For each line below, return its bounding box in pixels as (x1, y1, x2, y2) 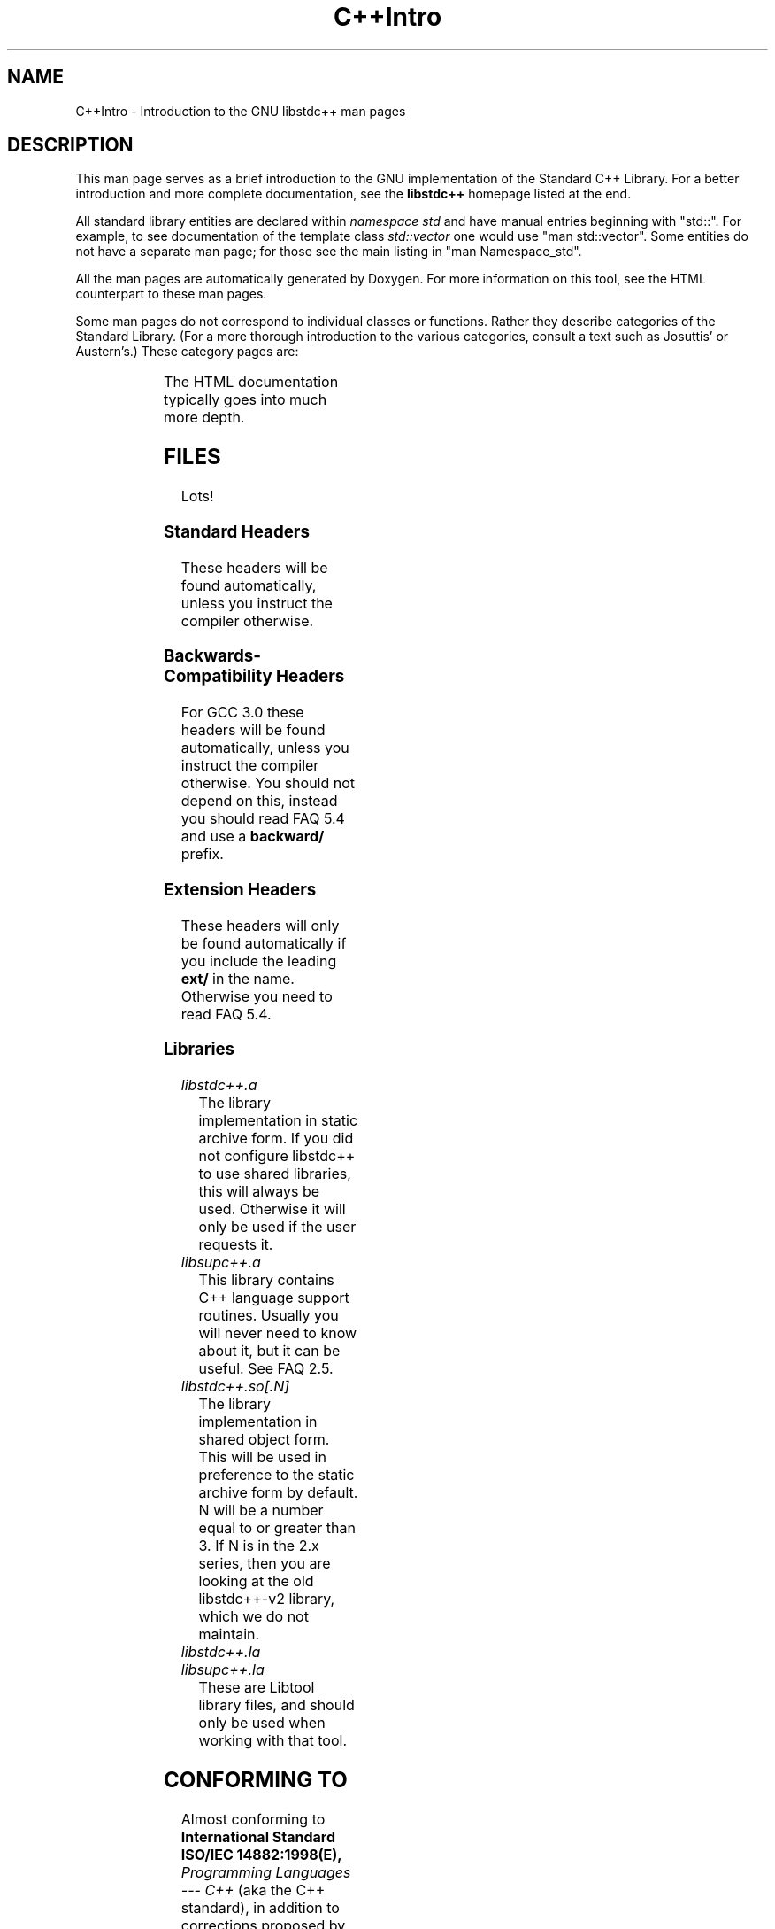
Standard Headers (164, 521, 310, 542)
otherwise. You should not (180, 774, 356, 793)
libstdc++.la (180, 1643, 261, 1661)
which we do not (198, 1607, 309, 1625)
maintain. (198, 1625, 260, 1643)
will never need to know (198, 1324, 357, 1342)
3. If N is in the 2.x (198, 1537, 319, 1554)
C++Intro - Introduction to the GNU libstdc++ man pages (75, 103, 406, 119)
